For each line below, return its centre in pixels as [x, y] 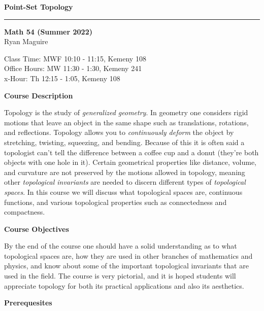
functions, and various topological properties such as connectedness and [115, 202]
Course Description [39, 95]
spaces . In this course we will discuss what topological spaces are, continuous [123, 192]
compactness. [25, 212]
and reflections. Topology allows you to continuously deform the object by [119, 132]
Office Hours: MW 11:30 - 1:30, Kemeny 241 [73, 68]
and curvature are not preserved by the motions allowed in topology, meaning [125, 172]
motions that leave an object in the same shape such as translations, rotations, [126, 122]
